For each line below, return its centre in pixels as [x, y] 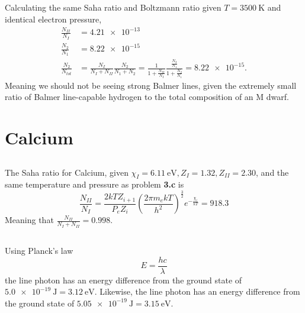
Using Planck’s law [39, 250]
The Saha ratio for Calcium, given [67, 172]
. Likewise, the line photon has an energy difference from [197, 291]
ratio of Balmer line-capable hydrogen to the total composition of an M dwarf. [147, 97]
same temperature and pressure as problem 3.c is [94, 184]
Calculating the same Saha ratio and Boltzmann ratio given [113, 7]
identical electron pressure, [53, 19]
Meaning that [29, 220]
